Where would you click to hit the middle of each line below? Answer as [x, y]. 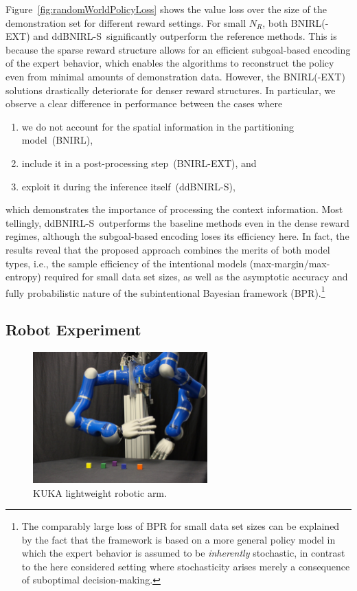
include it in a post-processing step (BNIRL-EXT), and [139, 163]
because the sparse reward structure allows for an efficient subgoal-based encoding [178, 49]
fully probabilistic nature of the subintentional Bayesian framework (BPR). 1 [165, 291]
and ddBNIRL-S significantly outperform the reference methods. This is [185, 36]
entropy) [23, 277]
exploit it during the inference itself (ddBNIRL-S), [128, 186]
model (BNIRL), [57, 140]
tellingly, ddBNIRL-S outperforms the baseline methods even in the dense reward [177, 222]
